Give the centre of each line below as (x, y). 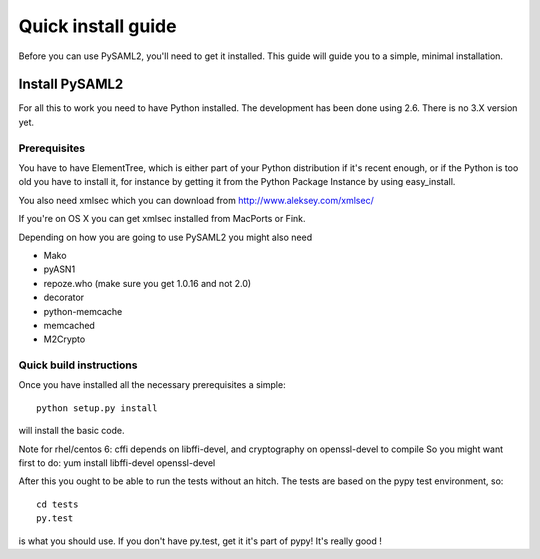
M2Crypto (64, 339)
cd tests (57, 504)
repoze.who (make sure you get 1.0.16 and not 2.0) (147, 283)
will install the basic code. (71, 431)
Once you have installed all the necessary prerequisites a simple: (152, 385)
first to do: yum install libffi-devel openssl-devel (117, 462)
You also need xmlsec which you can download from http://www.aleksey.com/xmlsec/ (196, 200)
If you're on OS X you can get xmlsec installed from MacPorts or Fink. (162, 219)
